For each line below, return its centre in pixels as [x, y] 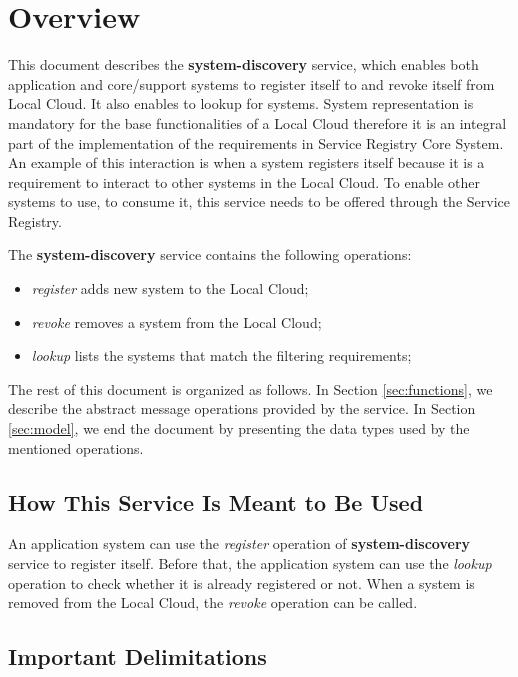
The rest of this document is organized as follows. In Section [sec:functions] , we [250, 388]
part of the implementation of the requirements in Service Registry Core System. [256, 142]
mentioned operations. [76, 447]
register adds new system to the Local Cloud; [170, 288]
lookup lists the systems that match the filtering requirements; [221, 355]
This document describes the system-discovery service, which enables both [243, 64]
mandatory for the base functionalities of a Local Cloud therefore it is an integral [257, 122]
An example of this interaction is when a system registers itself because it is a [246, 162]
